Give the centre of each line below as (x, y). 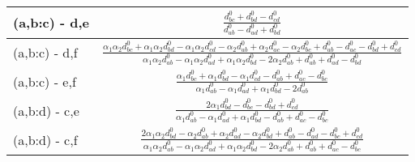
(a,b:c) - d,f (45, 53)
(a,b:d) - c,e (46, 110)
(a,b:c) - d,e (51, 23)
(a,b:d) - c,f (45, 139)
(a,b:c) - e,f (45, 82)
